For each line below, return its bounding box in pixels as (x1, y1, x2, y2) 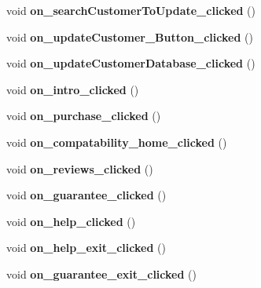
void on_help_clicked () (6, 213, 136, 229)
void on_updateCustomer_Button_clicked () (6, 28, 253, 45)
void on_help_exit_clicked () (6, 239, 166, 256)
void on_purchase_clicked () (6, 108, 161, 124)
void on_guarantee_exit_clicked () (6, 265, 197, 282)
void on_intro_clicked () (6, 81, 139, 97)
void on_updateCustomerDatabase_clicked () (6, 55, 255, 71)
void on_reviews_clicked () (6, 160, 153, 177)
